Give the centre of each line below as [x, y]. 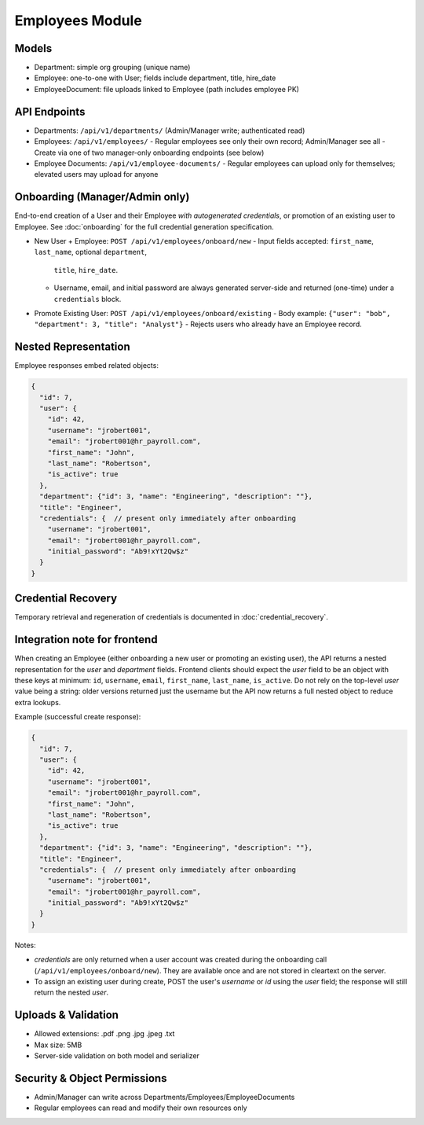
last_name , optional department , [90, 252]
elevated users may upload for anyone [96, 175]
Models [33, 48]
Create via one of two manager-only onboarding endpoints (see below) [149, 153]
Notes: [25, 945]
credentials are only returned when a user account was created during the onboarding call [181, 960]
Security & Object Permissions [91, 1078]
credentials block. [88, 299]
